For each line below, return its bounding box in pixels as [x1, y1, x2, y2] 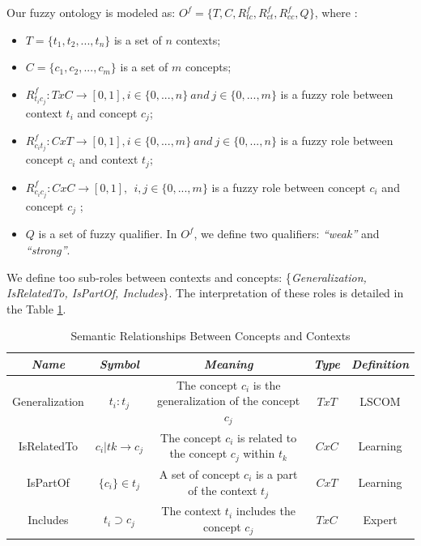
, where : [314, 4, 358, 20]
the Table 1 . [6, 300, 66, 317]
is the [253, 376, 281, 393]
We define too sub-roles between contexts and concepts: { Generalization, [6, 268, 367, 285]
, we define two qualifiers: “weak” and [193, 225, 380, 242]
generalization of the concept [157, 392, 300, 409]
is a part [255, 466, 298, 483]
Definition [351, 355, 409, 372]
